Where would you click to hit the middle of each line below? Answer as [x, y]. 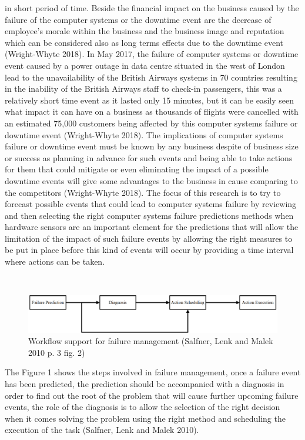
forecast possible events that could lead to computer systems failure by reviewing [151, 204]
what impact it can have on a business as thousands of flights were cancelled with [152, 111]
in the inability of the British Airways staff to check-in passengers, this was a [143, 89]
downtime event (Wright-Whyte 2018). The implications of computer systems [144, 134]
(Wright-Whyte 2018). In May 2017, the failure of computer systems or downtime [152, 54]
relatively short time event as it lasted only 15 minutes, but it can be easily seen [150, 100]
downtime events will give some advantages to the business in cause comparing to [151, 180]
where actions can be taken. [55, 261]
